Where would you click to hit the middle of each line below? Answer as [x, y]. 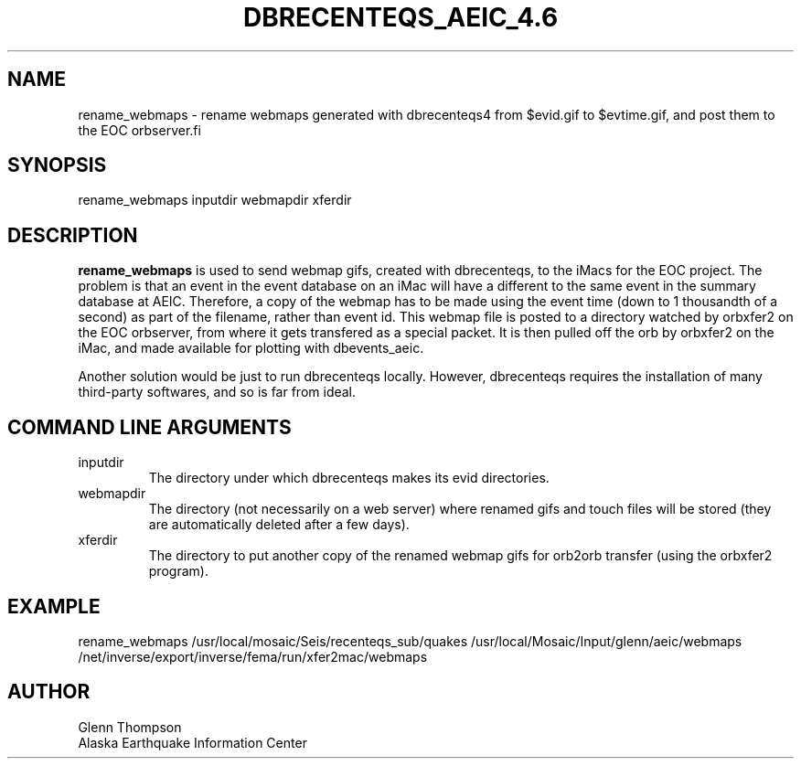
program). [178, 571]
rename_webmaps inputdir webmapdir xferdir [215, 200]
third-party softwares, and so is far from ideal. [217, 392]
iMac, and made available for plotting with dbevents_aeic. [251, 348]
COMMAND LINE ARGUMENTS [150, 427]
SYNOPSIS [57, 165]
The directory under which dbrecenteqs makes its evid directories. [349, 478]
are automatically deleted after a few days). [279, 525]
